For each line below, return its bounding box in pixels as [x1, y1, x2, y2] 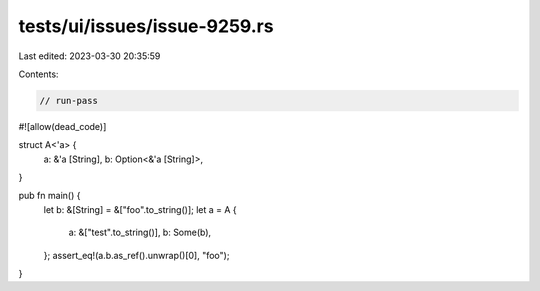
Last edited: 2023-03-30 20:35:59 [18, 50, 161, 62]
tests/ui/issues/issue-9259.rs [18, 15, 274, 37]
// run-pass [39, 95, 99, 106]
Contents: [18, 68, 59, 80]
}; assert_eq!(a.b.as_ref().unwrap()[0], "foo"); [43, 249, 230, 261]
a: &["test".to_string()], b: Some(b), [68, 226, 212, 239]
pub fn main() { [18, 190, 81, 202]
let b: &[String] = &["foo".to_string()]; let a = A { [43, 203, 237, 215]
